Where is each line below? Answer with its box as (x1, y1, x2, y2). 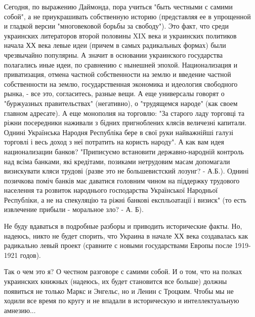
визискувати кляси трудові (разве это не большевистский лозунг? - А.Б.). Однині (4, 166, 249, 176)
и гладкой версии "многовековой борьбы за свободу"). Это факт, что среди (4, 21, 229, 31)
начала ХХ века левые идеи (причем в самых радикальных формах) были (4, 40, 226, 50)
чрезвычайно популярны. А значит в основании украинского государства (4, 49, 223, 60)
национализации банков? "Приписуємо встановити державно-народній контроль (4, 146, 244, 156)
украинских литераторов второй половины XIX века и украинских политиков (4, 30, 237, 40)
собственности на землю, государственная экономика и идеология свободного (4, 78, 238, 89)
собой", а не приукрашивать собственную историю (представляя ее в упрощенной (4, 11, 251, 21)
